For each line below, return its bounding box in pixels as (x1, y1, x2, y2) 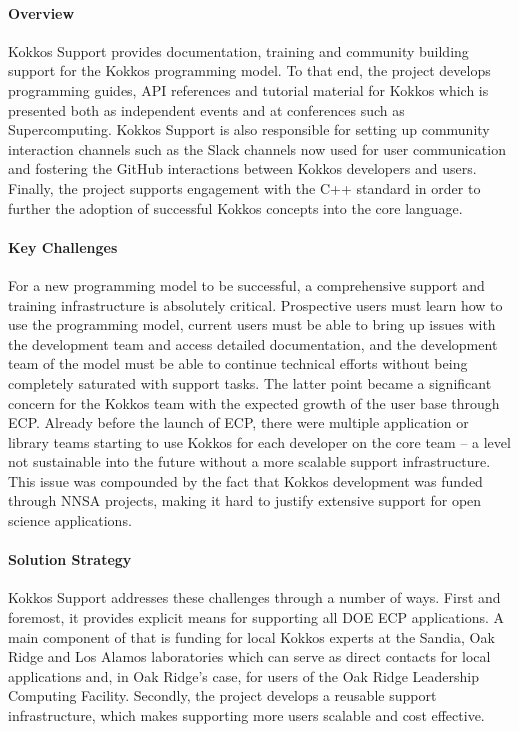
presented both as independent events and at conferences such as (8, 99, 405, 120)
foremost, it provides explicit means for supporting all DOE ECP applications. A (8, 607, 505, 628)
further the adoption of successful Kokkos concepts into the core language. (8, 197, 463, 218)
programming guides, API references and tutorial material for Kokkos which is (8, 79, 489, 100)
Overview (8, 2, 75, 23)
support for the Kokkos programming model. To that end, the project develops (8, 60, 491, 81)
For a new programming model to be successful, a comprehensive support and (8, 274, 485, 295)
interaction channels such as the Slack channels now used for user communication (8, 138, 506, 159)
